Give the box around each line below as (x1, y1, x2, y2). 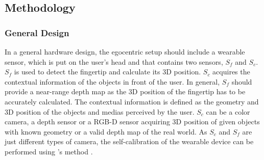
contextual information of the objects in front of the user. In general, (5, 76, 220, 87)
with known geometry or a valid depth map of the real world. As (5, 126, 207, 137)
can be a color (206, 106, 250, 117)
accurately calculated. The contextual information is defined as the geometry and (5, 96, 259, 106)
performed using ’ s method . (5, 146, 93, 156)
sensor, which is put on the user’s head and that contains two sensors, (5, 56, 223, 67)
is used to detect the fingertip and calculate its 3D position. (14, 66, 201, 77)
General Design (5, 26, 69, 39)
